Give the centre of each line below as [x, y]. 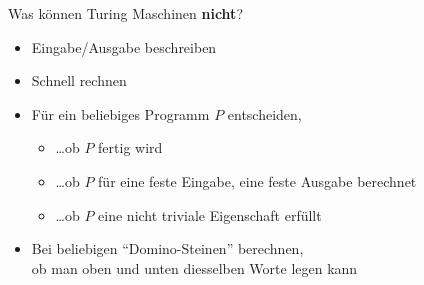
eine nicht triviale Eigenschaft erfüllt [210, 214]
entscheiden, [264, 113]
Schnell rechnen [79, 80]
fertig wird [130, 147]
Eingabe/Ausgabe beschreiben [124, 46]
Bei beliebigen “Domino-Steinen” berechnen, [167, 248]
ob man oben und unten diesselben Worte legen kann [194, 267]
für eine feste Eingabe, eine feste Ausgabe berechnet [257, 180]
